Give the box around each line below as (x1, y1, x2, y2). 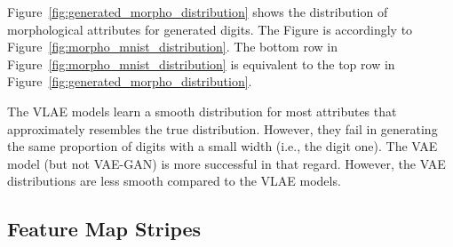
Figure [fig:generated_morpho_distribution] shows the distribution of (7, 3, 388, 20)
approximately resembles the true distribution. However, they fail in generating (7, 119, 438, 138)
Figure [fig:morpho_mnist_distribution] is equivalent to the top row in (7, 54, 395, 73)
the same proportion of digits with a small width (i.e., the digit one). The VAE (7, 137, 438, 155)
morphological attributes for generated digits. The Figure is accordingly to (7, 20, 413, 38)
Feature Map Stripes (7, 215, 202, 243)
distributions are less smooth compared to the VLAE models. (7, 171, 341, 190)
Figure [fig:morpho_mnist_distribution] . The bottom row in (7, 37, 338, 56)
